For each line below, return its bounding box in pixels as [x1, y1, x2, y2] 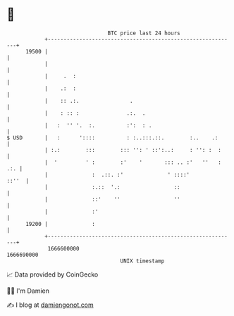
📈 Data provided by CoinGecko [6, 270, 99, 279]
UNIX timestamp [120, 257, 165, 265]
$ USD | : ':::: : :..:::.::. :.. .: [6, 134, 218, 141]
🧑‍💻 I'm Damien [6, 286, 50, 295]
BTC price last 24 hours [107, 30, 180, 37]
